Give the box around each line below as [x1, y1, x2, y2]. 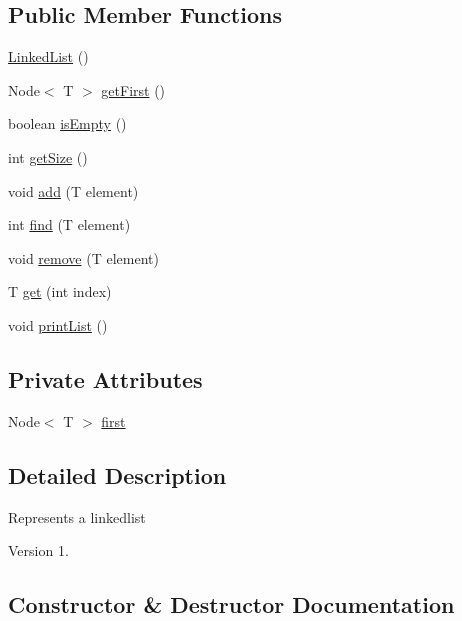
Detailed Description [8, 459, 227, 490]
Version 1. [8, 540, 69, 561]
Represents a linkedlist [8, 506, 146, 527]
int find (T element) [8, 214, 131, 235]
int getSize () [8, 146, 88, 167]
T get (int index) [8, 281, 112, 302]
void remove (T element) [8, 247, 159, 268]
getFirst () [101, 79, 166, 100]
